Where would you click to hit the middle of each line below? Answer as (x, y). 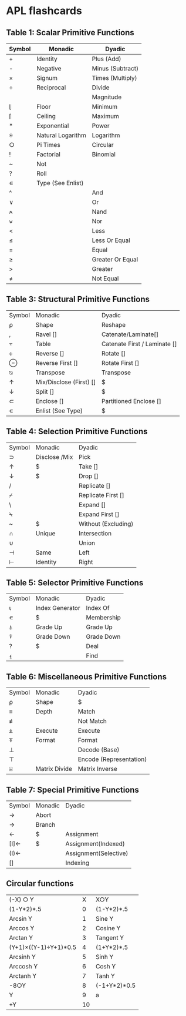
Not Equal (105, 279)
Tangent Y (110, 937)
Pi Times (48, 145)
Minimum (105, 107)
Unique (45, 533)
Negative (49, 68)
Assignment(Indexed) (95, 844)
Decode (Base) (99, 750)
